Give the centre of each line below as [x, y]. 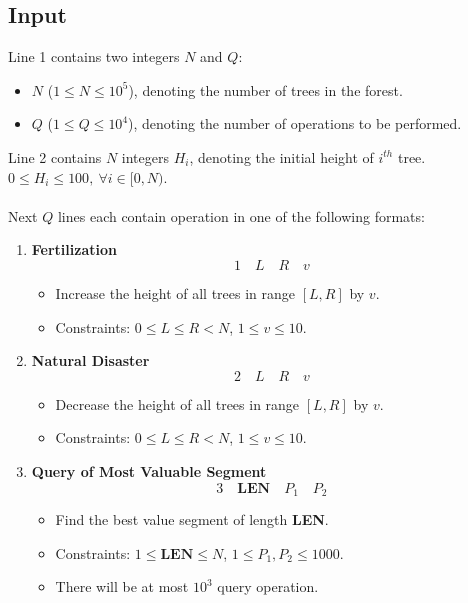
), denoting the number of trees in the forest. [265, 89]
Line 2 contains [55, 156]
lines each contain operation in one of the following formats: [241, 215]
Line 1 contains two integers [94, 56]
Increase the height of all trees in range [175, 292]
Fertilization [74, 249]
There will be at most [122, 586]
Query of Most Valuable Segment [149, 470]
